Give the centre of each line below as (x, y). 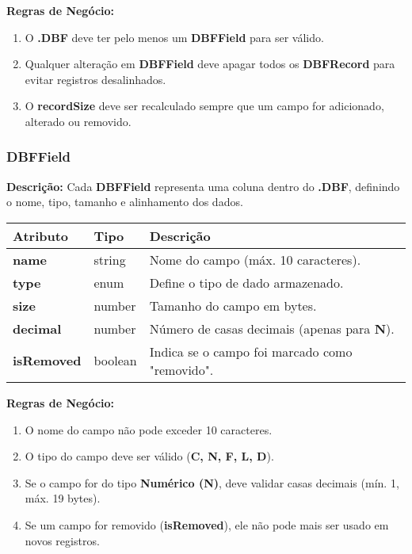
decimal (37, 328)
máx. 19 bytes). (63, 498)
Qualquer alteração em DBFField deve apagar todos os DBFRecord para (210, 64)
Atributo (41, 235)
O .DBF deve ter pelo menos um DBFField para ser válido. (174, 37)
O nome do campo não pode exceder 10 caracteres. (149, 429)
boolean (115, 361)
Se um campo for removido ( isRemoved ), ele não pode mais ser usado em (207, 524)
